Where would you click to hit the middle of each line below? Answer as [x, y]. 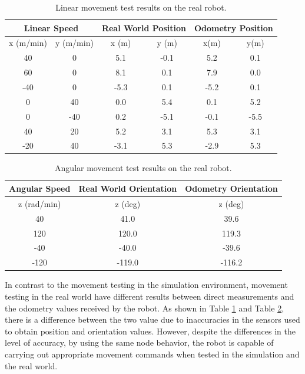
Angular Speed [40, 188]
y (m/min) [74, 43]
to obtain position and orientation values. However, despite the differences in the [150, 331]
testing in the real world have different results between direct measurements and [150, 296]
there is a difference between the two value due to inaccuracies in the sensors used [152, 319]
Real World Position [144, 27]
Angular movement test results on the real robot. [143, 168]
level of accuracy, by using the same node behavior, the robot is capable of [139, 342]
